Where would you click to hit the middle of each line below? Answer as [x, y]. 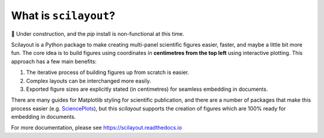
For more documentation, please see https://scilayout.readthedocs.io [97, 128]
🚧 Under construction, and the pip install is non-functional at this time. [97, 33]
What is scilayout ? [63, 16]
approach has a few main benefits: [54, 61]
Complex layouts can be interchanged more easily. [88, 81]
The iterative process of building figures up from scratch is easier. [107, 72]
